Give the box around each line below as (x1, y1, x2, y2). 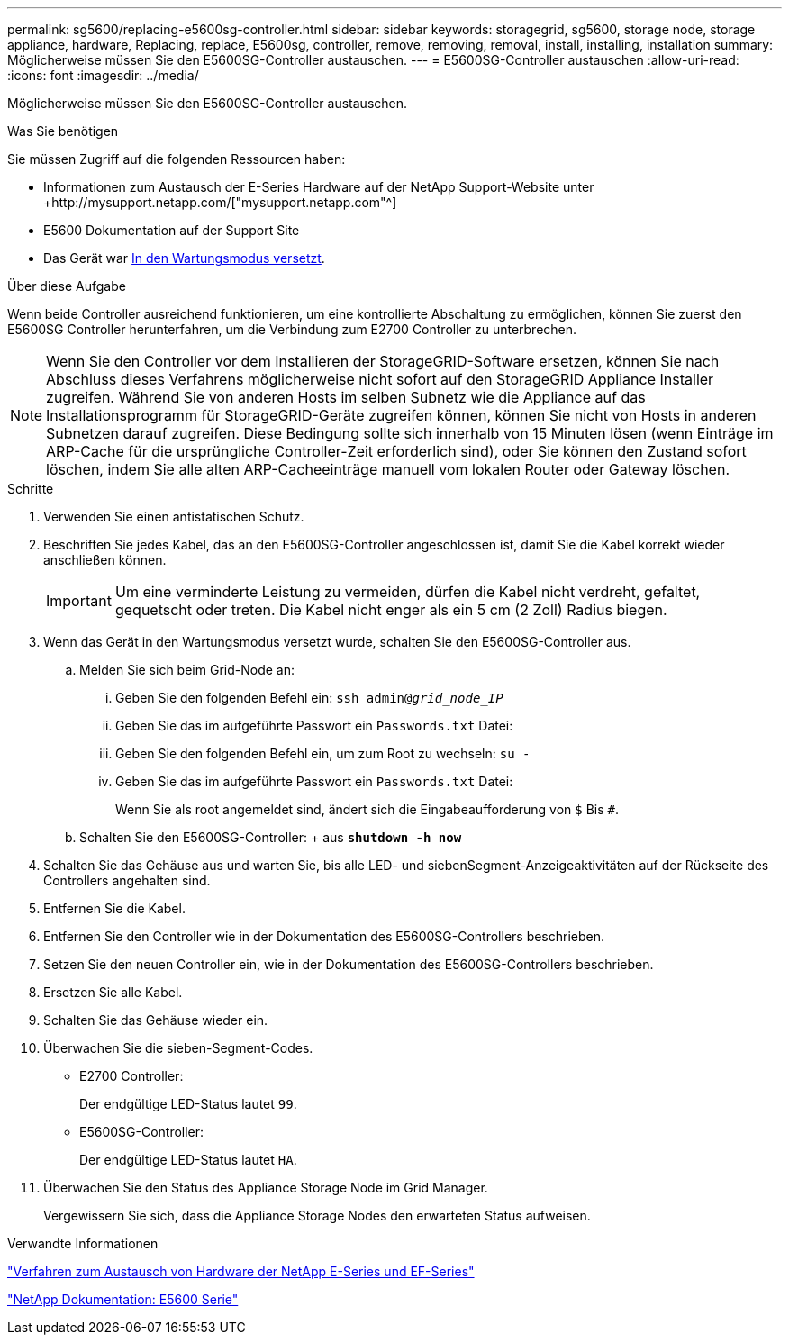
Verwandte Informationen (7, 1236, 159, 1251)
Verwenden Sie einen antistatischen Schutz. (43, 509, 304, 524)
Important (46, 592, 112, 610)
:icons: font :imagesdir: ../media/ (7, 68, 199, 83)
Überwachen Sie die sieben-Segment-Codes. (43, 1040, 313, 1056)
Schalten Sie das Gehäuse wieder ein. (43, 1012, 268, 1028)
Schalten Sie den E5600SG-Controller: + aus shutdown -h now (79, 830, 462, 845)
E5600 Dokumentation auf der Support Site (43, 222, 300, 238)
